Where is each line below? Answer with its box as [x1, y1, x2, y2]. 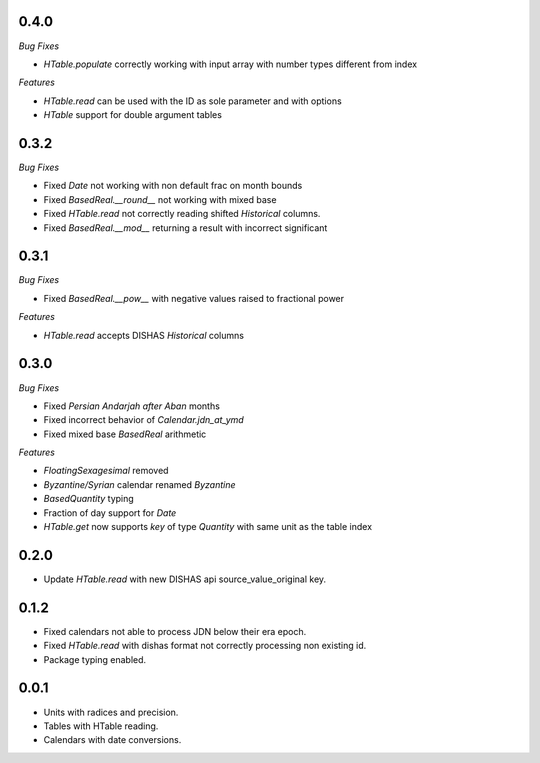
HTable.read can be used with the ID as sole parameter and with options [43, 95, 342, 107]
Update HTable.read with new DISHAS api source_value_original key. [43, 573, 327, 585]
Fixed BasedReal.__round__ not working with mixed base [43, 193, 277, 205]
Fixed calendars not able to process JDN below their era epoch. [43, 625, 307, 637]
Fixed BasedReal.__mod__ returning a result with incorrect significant [43, 221, 328, 234]
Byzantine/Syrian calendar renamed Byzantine [43, 478, 236, 490]
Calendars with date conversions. [43, 734, 182, 746]
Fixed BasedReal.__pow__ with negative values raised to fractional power [43, 292, 345, 304]
